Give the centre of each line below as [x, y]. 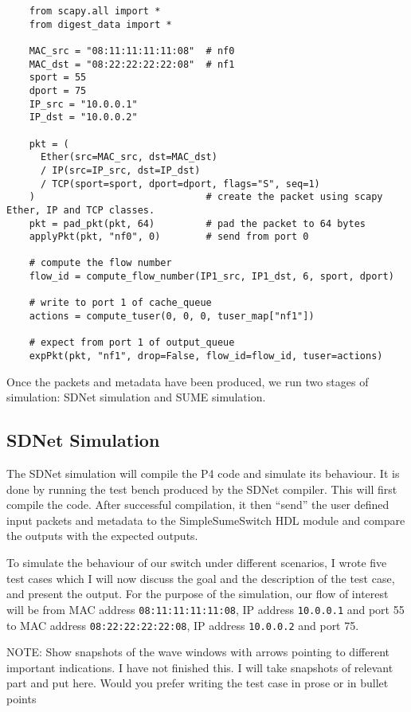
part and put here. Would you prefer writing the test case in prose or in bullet [198, 683]
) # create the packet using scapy [206, 197]
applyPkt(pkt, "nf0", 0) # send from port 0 [169, 237]
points [22, 698]
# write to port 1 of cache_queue [120, 303]
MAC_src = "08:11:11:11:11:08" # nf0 [132, 51]
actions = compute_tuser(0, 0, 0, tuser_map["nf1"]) [172, 317]
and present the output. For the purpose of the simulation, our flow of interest [198, 594]
